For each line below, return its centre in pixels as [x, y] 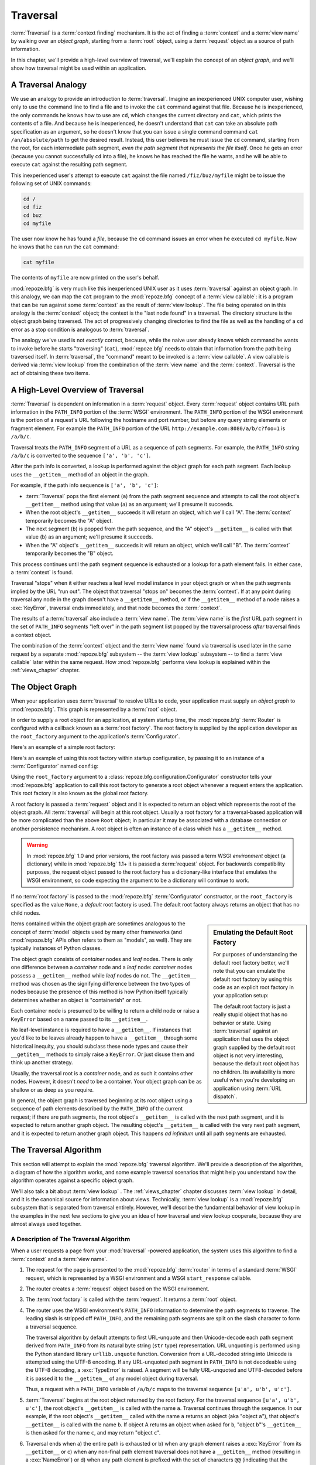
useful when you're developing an [254, 1080]
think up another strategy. [42, 1062]
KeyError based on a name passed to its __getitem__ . [79, 1019]
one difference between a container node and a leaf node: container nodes [102, 967]
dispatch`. [225, 1096]
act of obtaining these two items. [50, 373]
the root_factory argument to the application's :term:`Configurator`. [95, 736]
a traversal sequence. [51, 1327]
